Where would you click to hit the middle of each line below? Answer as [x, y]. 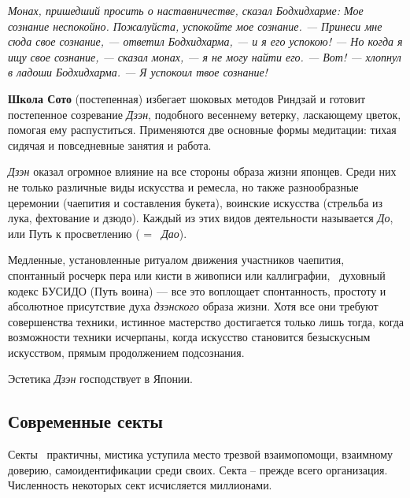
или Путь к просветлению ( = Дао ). [98, 233]
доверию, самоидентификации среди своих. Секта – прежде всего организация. [198, 469]
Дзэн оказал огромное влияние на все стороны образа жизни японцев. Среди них [202, 171]
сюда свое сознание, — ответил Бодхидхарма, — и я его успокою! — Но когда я [205, 41]
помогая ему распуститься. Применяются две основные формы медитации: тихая [202, 130]
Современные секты [85, 421]
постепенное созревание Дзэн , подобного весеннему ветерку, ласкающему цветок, [205, 114]
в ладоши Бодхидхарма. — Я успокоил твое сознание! [138, 72]
